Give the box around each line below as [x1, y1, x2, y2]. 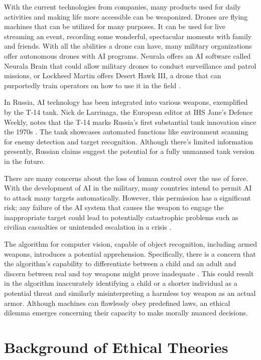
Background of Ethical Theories [4, 337, 228, 357]
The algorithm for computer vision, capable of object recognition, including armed [4, 239, 257, 249]
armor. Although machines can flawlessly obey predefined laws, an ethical [4, 297, 230, 308]
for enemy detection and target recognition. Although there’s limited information [4, 136, 253, 146]
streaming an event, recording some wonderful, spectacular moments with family [4, 31, 252, 41]
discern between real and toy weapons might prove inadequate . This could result [4, 268, 254, 278]
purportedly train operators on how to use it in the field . [4, 80, 181, 90]
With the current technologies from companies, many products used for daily [4, 2, 241, 12]
